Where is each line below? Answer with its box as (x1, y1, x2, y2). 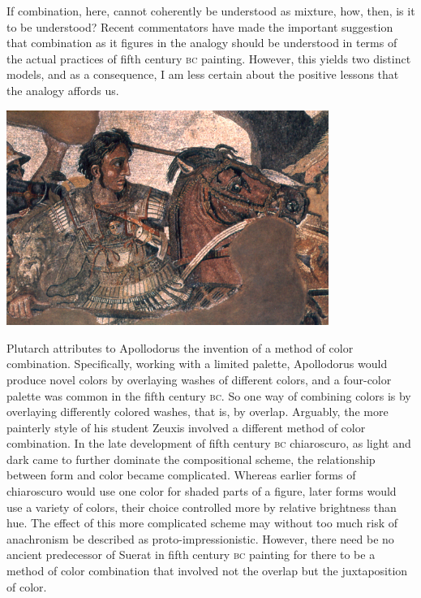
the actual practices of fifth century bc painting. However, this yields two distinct (6, 50, 411, 67)
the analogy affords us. (6, 81, 119, 98)
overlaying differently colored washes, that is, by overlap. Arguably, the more (6, 403, 389, 420)
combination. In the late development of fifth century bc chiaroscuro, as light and (6, 435, 411, 452)
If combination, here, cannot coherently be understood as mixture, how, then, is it (6, 2, 415, 19)
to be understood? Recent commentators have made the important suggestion (6, 18, 393, 35)
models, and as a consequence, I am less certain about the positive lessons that (6, 66, 399, 83)
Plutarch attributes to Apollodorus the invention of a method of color (6, 339, 354, 356)
